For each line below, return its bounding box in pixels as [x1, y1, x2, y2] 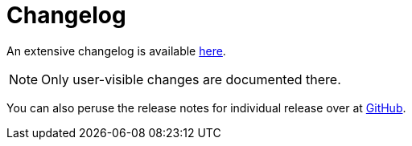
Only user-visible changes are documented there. [41, 71, 341, 87]
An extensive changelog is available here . [6, 43, 226, 58]
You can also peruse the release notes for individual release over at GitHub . [6, 100, 406, 115]
